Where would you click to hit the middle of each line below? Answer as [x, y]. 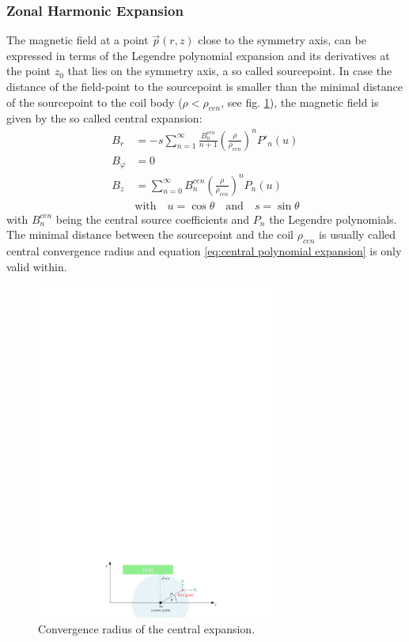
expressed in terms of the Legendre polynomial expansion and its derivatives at [198, 55]
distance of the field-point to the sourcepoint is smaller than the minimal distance [204, 86]
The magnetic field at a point [78, 40]
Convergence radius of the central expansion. [147, 628]
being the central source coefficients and [153, 219]
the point [29, 71]
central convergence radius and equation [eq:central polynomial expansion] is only [204, 250]
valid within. [37, 266]
